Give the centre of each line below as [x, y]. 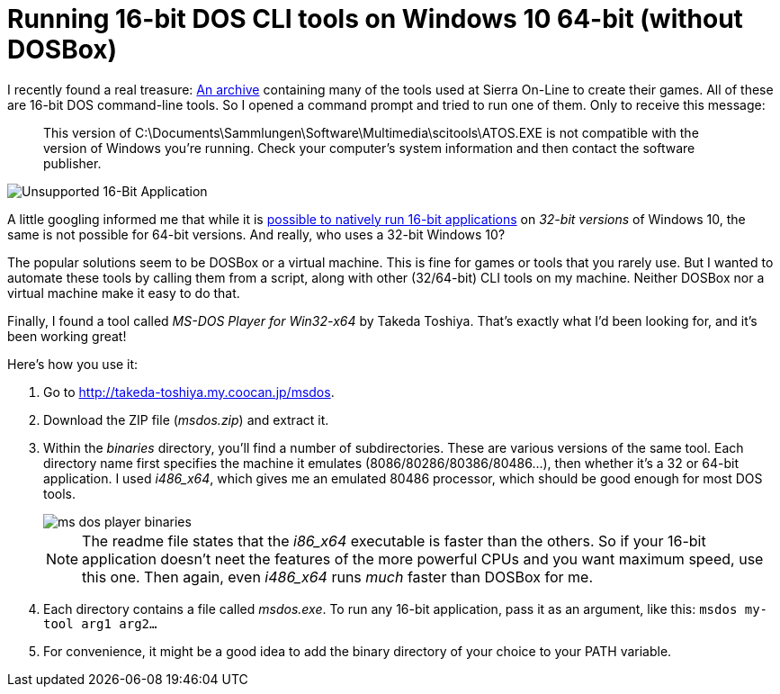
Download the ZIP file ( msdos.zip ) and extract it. [186, 419]
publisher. [72, 163]
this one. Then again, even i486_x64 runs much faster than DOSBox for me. [338, 577]
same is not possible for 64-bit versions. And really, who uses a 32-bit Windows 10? [256, 234]
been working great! [67, 336]
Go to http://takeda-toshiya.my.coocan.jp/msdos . [189, 392]
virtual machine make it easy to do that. [124, 293]
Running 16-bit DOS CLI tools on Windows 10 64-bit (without [375, 19]
